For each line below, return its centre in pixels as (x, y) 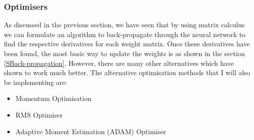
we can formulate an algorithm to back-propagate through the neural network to (125, 34)
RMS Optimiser (39, 114)
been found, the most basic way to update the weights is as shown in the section (125, 53)
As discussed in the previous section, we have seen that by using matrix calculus (124, 25)
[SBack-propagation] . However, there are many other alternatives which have (119, 63)
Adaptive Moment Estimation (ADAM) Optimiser (91, 131)
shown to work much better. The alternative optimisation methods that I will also (127, 72)
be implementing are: (36, 82)
